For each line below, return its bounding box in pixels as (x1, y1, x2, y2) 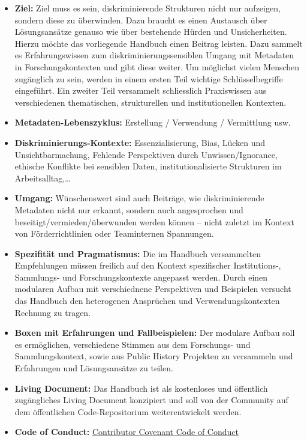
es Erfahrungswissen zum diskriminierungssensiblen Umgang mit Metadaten (14, 49, 294, 61)
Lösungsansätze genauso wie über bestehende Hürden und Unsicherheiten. (14, 25, 287, 38)
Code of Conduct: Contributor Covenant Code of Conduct (14, 425, 239, 438)
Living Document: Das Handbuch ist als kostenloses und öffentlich (14, 382, 268, 394)
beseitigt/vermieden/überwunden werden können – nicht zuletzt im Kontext (14, 215, 294, 228)
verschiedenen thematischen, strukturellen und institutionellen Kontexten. (14, 96, 287, 108)
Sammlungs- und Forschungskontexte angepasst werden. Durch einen (14, 270, 268, 283)
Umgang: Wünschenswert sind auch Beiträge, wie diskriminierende (14, 192, 264, 204)
